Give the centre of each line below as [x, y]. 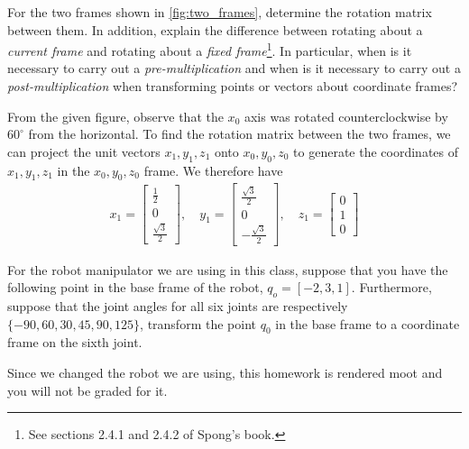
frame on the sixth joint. [75, 342]
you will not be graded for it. [87, 390]
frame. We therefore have [213, 170]
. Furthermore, [391, 287]
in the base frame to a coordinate [368, 323]
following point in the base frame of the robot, [135, 287]
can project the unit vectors [84, 151]
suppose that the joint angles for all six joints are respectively [178, 305]
